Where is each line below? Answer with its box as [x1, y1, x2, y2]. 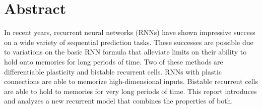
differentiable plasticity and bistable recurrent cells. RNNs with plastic [4, 66, 222, 76]
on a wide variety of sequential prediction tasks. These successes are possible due [4, 36, 253, 47]
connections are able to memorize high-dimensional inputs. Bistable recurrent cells [4, 76, 258, 86]
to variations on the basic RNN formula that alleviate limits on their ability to [4, 46, 247, 57]
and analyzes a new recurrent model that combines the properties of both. [4, 95, 233, 106]
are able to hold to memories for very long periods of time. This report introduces [4, 85, 257, 96]
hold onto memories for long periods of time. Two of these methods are [4, 56, 223, 66]
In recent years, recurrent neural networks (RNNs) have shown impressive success [4, 27, 255, 37]
